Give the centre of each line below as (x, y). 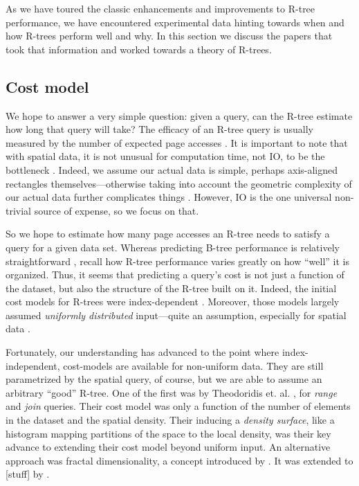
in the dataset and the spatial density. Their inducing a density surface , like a (170, 420)
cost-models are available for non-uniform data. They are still (193, 365)
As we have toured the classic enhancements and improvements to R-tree (160, 8)
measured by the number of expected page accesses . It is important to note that (177, 142)
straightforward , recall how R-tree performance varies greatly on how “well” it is (177, 261)
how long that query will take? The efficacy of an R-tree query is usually (159, 129)
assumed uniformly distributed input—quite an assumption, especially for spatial (176, 315)
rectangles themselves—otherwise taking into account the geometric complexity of (179, 183)
